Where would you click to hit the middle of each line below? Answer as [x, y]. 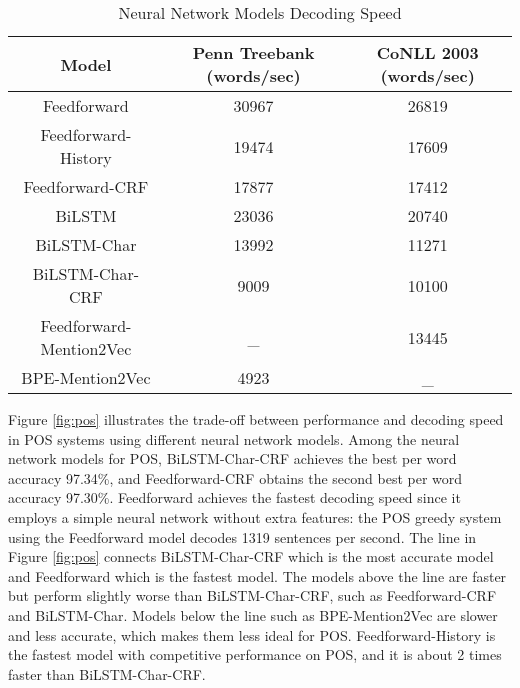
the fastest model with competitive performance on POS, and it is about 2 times [255, 654]
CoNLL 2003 [427, 52]
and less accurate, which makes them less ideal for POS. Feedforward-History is [252, 634]
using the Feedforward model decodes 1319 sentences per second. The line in [242, 536]
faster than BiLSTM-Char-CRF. [107, 673]
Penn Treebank [253, 52]
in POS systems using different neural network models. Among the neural [234, 438]
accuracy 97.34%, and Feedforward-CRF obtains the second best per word [235, 477]
